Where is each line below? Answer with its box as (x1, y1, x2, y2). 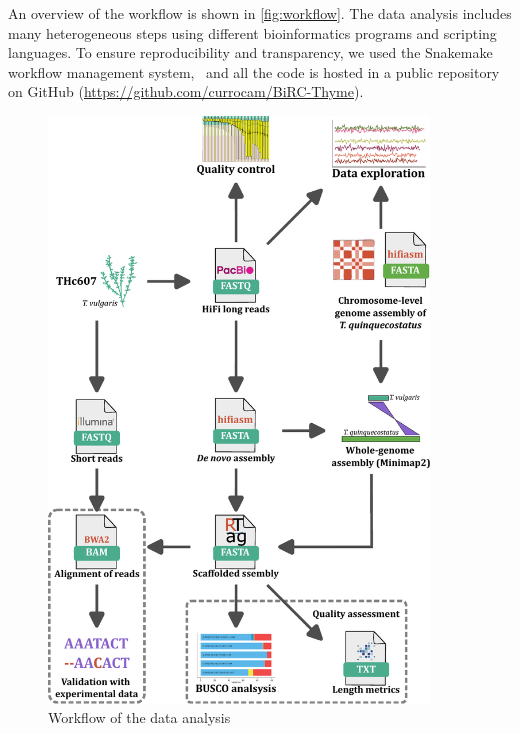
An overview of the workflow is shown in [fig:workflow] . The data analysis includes (8, 3, 512, 23)
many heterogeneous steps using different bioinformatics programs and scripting (8, 22, 497, 43)
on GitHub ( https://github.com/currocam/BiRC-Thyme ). (8, 81, 364, 102)
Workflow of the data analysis (48, 707, 231, 728)
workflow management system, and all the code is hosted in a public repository (8, 61, 500, 82)
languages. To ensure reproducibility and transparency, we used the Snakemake (8, 42, 493, 63)
